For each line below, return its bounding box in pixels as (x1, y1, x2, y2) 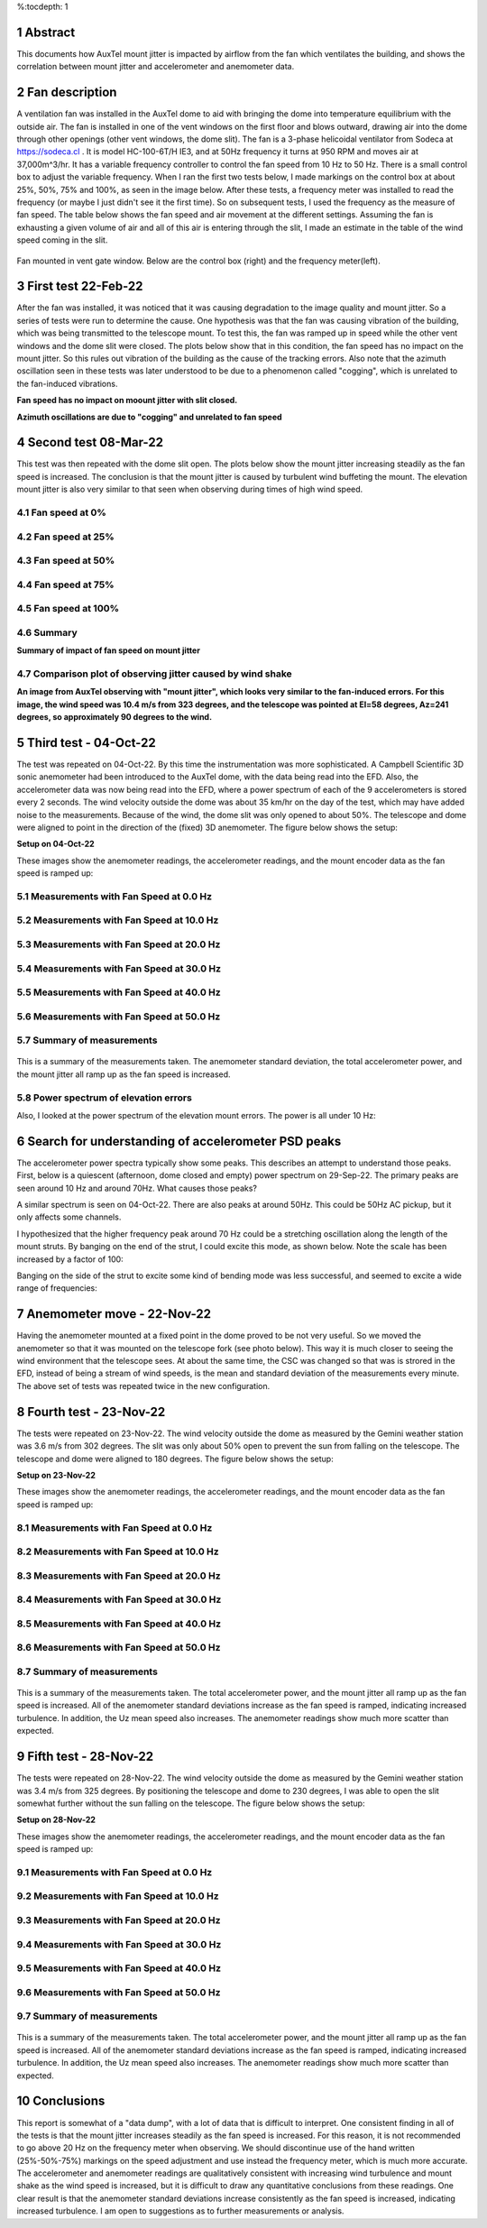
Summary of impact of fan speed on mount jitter (16, 645, 200, 656)
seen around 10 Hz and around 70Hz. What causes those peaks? (16, 1183, 257, 1193)
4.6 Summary (16, 626, 78, 639)
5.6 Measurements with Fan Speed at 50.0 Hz (16, 1010, 221, 1023)
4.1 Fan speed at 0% (16, 506, 107, 519)
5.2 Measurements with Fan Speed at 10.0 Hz (16, 914, 219, 926)
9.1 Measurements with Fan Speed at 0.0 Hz (16, 1865, 213, 1878)
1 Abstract (16, 24, 76, 40)
